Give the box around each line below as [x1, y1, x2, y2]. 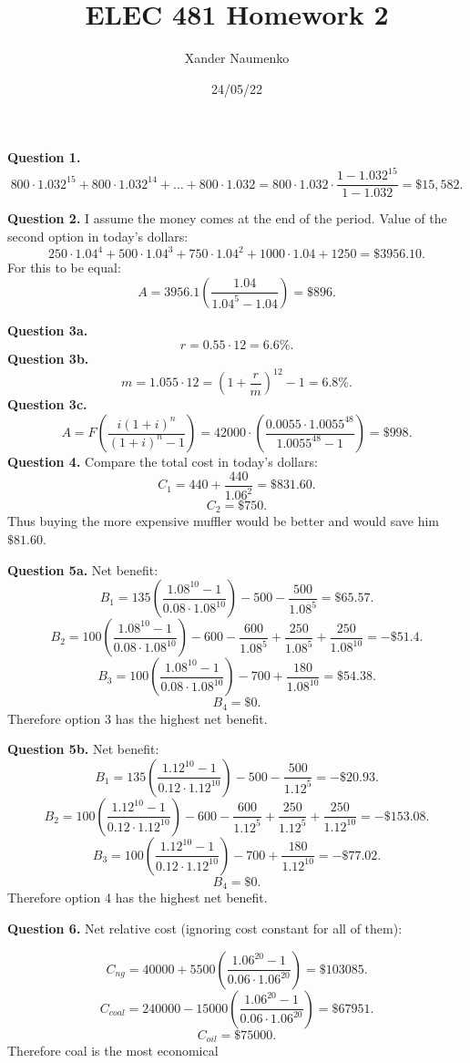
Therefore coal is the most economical [7, 1041, 219, 1059]
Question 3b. [7, 349, 89, 368]
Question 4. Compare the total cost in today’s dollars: [7, 452, 318, 471]
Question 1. [7, 148, 81, 167]
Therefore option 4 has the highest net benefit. [7, 888, 268, 907]
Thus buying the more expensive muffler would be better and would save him [7, 511, 439, 531]
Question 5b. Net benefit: [7, 739, 159, 759]
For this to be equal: [7, 258, 121, 277]
